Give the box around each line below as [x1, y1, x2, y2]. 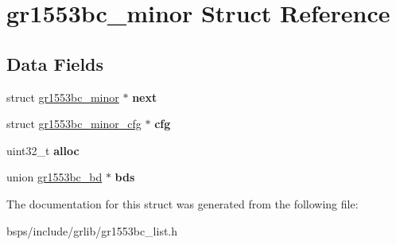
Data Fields [6, 51, 104, 76]
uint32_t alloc [6, 142, 80, 158]
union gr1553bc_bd [6, 169, 103, 185]
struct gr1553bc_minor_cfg [6, 115, 142, 132]
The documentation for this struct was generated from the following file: [6, 195, 359, 212]
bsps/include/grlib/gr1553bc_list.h [6, 222, 178, 239]
